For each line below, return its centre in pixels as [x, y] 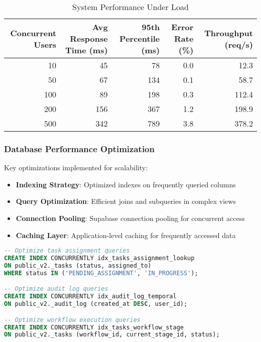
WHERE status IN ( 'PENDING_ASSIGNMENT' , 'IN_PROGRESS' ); [101, 273]
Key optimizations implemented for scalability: [76, 167]
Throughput [228, 33]
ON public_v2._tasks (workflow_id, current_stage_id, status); [112, 335]
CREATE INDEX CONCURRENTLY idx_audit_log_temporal [90, 297]
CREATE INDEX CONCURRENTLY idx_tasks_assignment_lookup [99, 258]
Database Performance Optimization [79, 148]
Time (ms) [86, 50]
